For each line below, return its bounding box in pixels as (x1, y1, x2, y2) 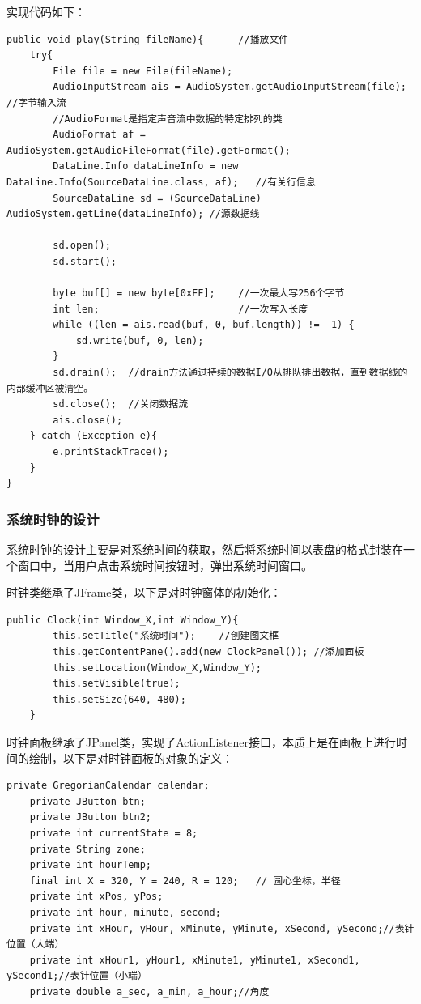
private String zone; (29, 843, 146, 855)
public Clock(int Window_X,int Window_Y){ (6, 614, 239, 626)
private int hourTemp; (29, 859, 151, 871)
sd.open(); (53, 240, 111, 252)
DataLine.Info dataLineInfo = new (53, 160, 239, 172)
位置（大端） (6, 938, 65, 951)
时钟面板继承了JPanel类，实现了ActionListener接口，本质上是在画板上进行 (6, 733, 396, 750)
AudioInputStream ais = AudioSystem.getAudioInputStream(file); (53, 81, 406, 93)
